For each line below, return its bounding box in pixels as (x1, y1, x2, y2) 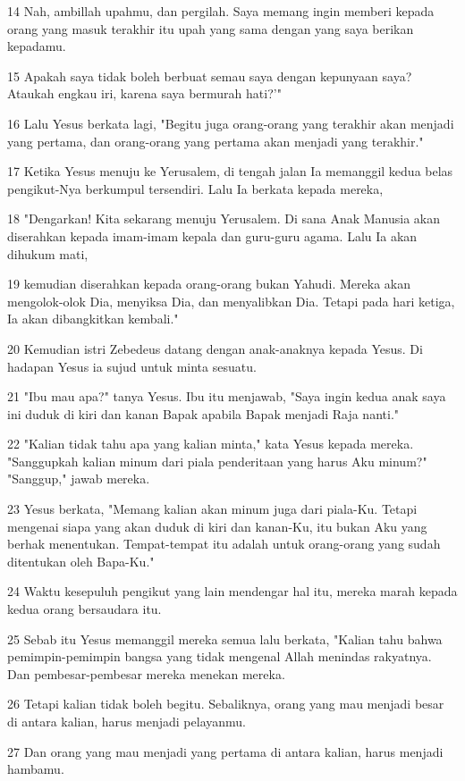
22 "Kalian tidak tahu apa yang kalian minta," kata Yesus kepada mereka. (7, 434, 414, 453)
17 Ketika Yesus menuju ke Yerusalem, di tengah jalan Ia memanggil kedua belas (7, 162, 453, 181)
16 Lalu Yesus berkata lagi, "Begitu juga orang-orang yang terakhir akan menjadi (7, 113, 454, 132)
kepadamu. (7, 37, 66, 55)
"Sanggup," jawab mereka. (7, 469, 150, 488)
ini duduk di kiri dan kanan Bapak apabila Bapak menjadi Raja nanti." (7, 404, 400, 423)
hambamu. (7, 760, 64, 778)
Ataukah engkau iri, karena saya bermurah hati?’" (7, 84, 282, 103)
